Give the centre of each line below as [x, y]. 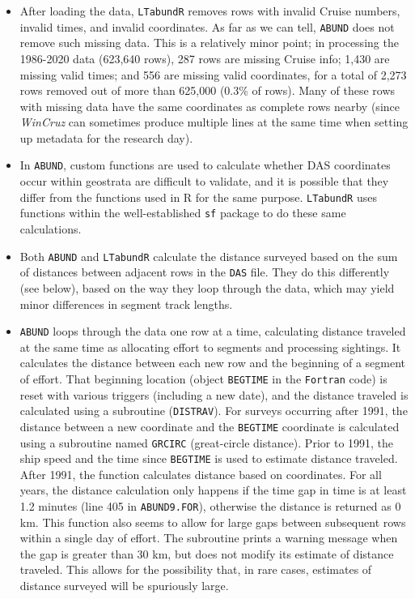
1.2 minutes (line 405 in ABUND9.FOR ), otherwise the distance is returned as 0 [210, 506]
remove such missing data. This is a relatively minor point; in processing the [209, 43]
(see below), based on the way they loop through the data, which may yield [207, 287]
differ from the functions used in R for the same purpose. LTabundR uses [198, 197]
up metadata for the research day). [106, 137]
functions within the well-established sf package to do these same [183, 213]
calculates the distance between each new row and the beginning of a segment [213, 363]
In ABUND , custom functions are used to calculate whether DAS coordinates [205, 165]
